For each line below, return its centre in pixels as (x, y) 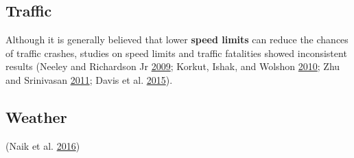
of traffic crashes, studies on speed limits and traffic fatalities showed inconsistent (176, 53)
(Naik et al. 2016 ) (43, 145)
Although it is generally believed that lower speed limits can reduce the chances (177, 39)
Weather (36, 116)
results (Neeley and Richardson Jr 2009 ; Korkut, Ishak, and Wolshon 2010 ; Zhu (173, 66)
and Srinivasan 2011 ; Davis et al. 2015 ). (89, 79)
